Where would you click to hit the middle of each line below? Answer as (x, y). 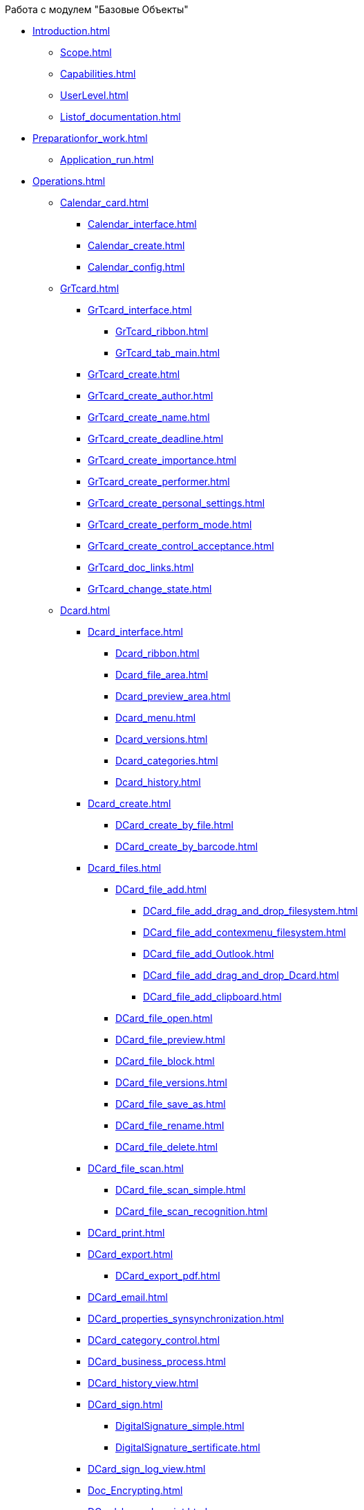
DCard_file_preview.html (170, 1040)
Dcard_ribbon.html (157, 653)
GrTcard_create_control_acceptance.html (181, 546)
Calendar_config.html (136, 267)
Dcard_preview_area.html (173, 696)
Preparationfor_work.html (90, 138)
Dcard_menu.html (156, 718)
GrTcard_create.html (134, 374)
